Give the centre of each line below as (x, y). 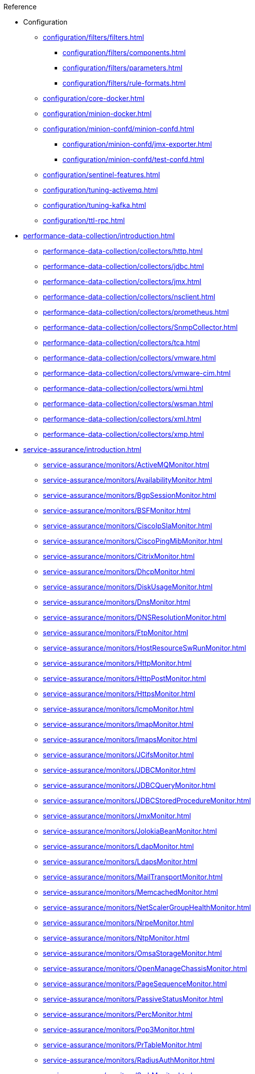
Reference (20, 7)
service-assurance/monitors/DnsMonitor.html (117, 602)
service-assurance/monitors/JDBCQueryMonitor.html (129, 785)
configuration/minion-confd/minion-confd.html (119, 129)
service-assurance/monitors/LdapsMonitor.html (120, 862)
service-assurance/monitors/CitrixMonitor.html (119, 556)
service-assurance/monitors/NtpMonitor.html (116, 938)
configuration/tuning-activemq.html (100, 190)
